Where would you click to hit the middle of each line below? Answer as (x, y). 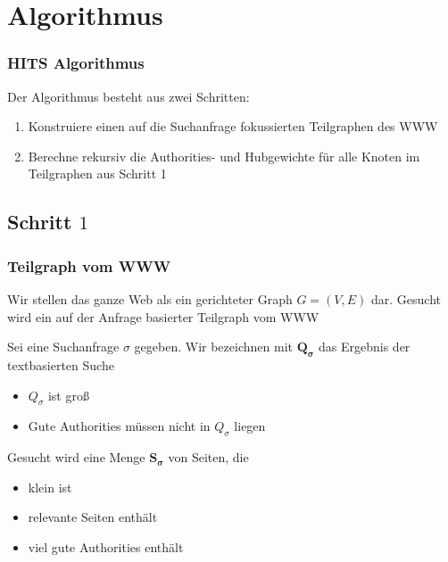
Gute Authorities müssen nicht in (119, 426)
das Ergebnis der (365, 347)
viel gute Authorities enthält (106, 546)
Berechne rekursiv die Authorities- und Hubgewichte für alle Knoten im (224, 156)
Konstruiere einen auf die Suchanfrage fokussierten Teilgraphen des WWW (233, 126)
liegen (250, 426)
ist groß (68, 395)
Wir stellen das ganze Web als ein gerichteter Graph (150, 298)
